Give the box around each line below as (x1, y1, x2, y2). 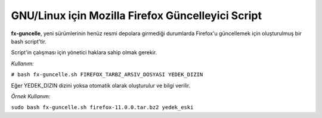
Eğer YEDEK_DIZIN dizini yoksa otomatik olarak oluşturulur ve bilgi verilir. (11, 82, 191, 89)
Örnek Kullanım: (11, 92, 51, 100)
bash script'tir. (11, 38, 47, 45)
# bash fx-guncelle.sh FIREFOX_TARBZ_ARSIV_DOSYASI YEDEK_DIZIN (11, 72, 203, 78)
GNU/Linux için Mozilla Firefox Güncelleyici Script (11, 9, 262, 22)
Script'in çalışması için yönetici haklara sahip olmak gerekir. (11, 49, 157, 56)
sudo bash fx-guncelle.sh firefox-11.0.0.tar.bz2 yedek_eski (11, 104, 194, 111)
